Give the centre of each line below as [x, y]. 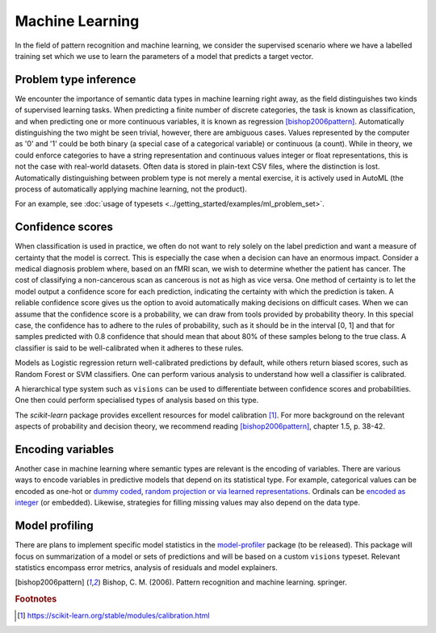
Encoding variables [65, 449]
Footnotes [36, 599]
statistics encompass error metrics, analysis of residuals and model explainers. [146, 567]
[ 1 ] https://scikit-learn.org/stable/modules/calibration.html [113, 616]
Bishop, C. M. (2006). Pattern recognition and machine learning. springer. [224, 582]
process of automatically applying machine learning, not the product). [131, 189]
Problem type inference [75, 80]
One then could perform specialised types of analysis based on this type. [137, 400]
